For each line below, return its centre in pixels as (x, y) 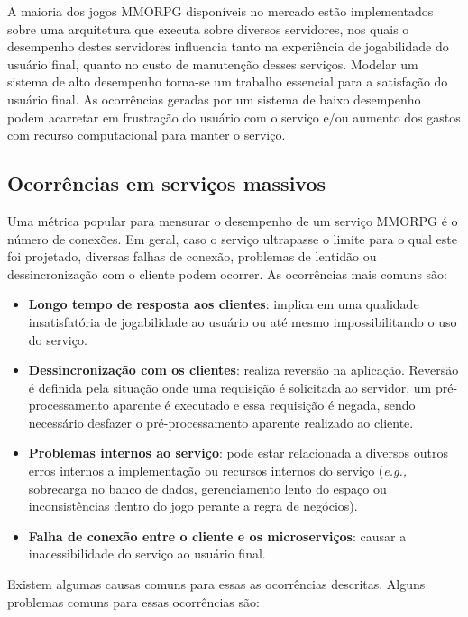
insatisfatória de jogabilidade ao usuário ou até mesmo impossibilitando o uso (243, 321)
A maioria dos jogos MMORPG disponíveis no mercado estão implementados (220, 11)
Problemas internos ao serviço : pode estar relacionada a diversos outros (238, 453)
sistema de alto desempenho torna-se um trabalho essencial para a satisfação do (228, 82)
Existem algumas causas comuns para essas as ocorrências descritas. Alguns (216, 584)
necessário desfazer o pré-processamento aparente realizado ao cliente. (221, 422)
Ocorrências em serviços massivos (167, 183)
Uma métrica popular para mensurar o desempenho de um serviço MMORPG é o (233, 220)
